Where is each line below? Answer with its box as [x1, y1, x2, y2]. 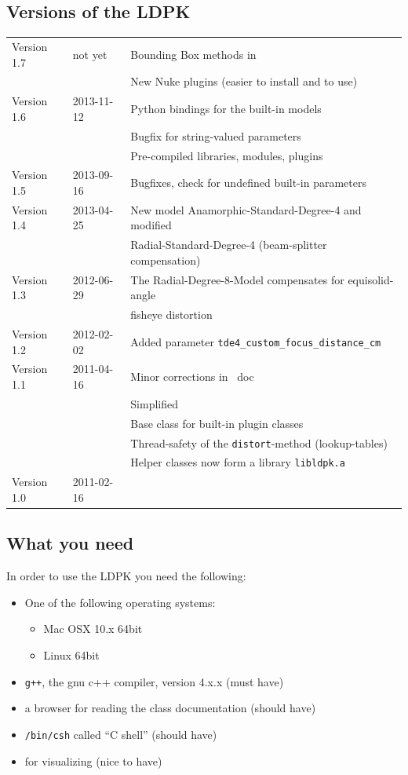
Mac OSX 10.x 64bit [43, 620, 143, 637]
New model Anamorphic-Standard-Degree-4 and [130, 201, 362, 218]
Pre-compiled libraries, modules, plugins [130, 147, 323, 163]
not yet [72, 46, 107, 62]
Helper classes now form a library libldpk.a [130, 454, 345, 470]
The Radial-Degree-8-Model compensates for [130, 271, 344, 287]
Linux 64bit [43, 647, 100, 663]
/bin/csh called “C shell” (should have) [24, 726, 217, 742]
